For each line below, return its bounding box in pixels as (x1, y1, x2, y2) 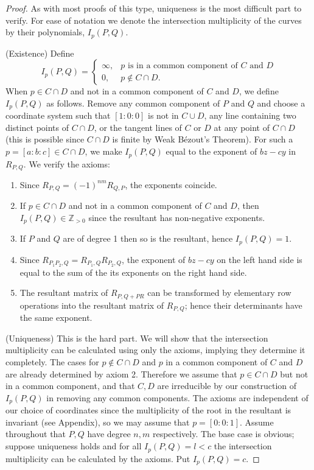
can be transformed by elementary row (147, 286, 291, 299)
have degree (87, 427, 131, 440)
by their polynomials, (5, 26, 85, 38)
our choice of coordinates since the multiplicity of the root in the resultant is (5, 404, 291, 416)
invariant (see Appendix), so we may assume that (5, 415, 190, 428)
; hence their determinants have (184, 298, 302, 311)
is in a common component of (128, 61, 238, 70)
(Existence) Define (5, 46, 74, 59)
